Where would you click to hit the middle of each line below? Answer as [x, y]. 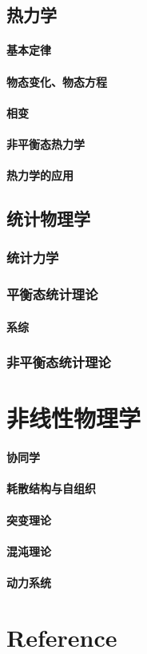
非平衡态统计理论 [59, 362]
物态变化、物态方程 [57, 81]
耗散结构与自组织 [51, 488]
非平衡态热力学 [46, 143]
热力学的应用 [40, 175]
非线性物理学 [74, 418]
